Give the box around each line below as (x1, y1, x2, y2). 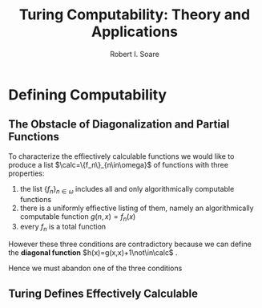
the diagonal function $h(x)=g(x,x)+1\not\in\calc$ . (8, 248, 178, 257)
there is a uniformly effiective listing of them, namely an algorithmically (19, 203, 254, 213)
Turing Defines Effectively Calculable (8, 286, 199, 300)
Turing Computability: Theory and (18, 6, 251, 24)
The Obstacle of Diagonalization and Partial (8, 118, 230, 132)
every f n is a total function (19, 222, 107, 233)
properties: (8, 168, 45, 178)
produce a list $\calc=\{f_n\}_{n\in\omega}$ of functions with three (8, 160, 228, 169)
